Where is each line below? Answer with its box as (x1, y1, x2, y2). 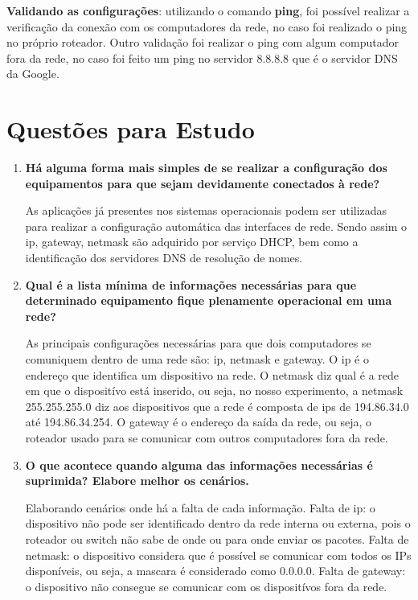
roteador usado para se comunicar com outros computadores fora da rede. (25, 429, 388, 446)
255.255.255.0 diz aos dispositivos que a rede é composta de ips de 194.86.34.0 (25, 397, 409, 414)
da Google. (6, 65, 59, 82)
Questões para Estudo (6, 113, 255, 146)
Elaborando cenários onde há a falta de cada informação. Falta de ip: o (25, 499, 375, 516)
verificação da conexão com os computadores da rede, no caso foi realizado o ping (6, 18, 408, 35)
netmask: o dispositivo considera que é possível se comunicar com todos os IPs (25, 546, 412, 563)
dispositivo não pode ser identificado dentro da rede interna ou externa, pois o (25, 515, 411, 532)
